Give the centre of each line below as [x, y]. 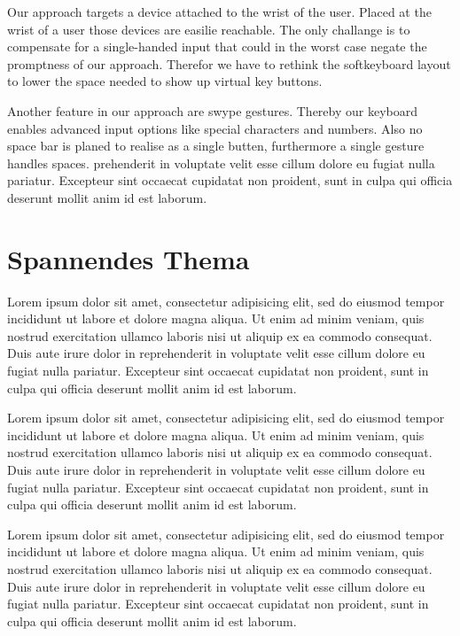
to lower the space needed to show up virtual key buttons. [165, 81]
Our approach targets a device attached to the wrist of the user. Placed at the [219, 12]
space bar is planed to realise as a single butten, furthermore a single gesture [216, 146]
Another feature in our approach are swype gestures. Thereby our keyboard [212, 110]
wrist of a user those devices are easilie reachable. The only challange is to [209, 29]
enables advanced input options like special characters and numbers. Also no [215, 128]
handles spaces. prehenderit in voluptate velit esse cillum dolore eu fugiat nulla [221, 163]
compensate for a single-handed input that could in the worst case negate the [217, 47]
